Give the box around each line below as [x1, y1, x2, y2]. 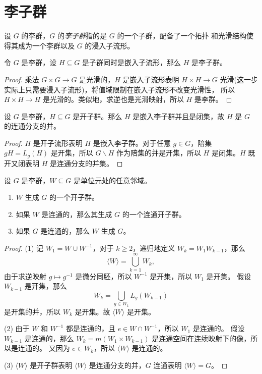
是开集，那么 [24, 281, 67, 291]
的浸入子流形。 [85, 40, 135, 50]
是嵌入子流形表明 [122, 74, 179, 84]
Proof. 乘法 [4, 74, 39, 84]
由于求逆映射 [4, 271, 46, 281]
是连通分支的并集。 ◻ [49, 157, 123, 168]
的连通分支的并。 [4, 121, 60, 131]
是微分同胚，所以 [75, 271, 132, 281]
